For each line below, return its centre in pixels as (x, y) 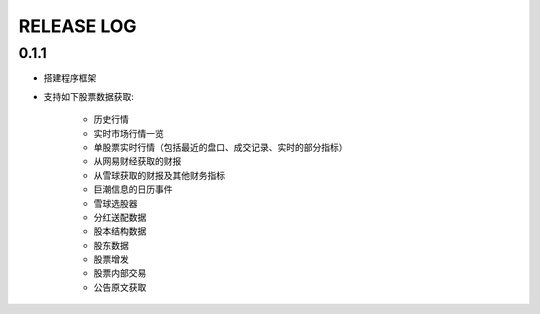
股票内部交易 (120, 273)
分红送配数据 (120, 217)
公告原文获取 (120, 287)
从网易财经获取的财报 (137, 161)
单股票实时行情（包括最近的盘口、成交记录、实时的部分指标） (220, 147)
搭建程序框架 (70, 78)
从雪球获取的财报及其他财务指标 (159, 175)
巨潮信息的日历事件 (133, 189)
